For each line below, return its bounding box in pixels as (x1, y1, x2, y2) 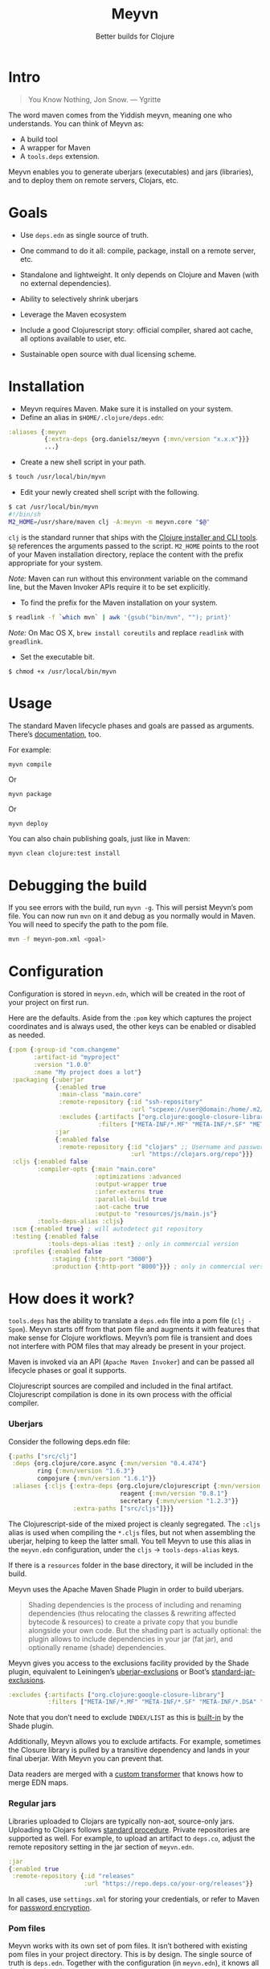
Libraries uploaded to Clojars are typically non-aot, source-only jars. (8, 1816, 235, 1826)
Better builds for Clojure (95, 31, 175, 41)
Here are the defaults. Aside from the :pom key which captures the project (8, 1013, 252, 1023)
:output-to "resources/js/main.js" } (94, 1210, 218, 1218)
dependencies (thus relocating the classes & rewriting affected (27, 1608, 236, 1618)
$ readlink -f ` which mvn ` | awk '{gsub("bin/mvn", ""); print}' (8, 613, 231, 621)
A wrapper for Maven (19, 142, 91, 153)
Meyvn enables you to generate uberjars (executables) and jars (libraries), (8, 166, 254, 177)
